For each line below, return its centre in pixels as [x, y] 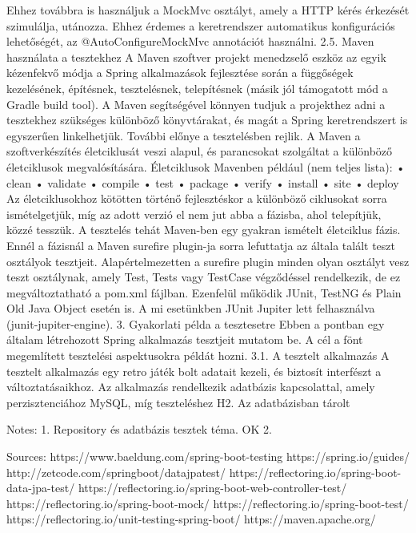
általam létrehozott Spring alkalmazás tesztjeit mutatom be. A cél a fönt [185, 339]
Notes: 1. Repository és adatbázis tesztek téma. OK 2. [139, 429]
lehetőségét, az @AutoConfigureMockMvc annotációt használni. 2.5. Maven [190, 41]
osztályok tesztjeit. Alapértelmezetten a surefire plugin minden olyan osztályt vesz [208, 261]
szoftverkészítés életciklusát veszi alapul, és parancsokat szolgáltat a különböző [200, 151]
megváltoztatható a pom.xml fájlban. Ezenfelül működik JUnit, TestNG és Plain [204, 292]
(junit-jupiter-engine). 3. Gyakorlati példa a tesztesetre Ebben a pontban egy [196, 323]
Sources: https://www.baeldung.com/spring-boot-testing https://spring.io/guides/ [208, 456]
